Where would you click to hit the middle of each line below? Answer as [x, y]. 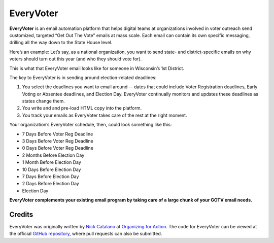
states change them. [44, 101]
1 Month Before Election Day [52, 162]
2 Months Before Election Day [53, 155]
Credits [21, 214]
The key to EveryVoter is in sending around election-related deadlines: [83, 77]
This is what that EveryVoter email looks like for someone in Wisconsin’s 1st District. [97, 68]
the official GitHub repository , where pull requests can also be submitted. [86, 234]
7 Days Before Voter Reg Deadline [58, 134]
